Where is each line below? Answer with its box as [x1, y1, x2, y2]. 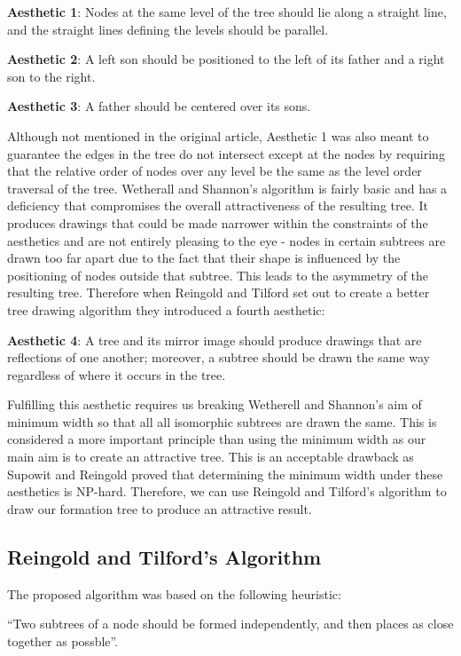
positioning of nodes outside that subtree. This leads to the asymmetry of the [7, 265, 429, 284]
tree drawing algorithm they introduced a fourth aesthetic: [7, 300, 325, 319]
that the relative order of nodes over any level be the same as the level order [7, 162, 422, 180]
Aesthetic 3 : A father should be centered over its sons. [7, 97, 311, 115]
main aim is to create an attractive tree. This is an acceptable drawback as [7, 447, 414, 466]
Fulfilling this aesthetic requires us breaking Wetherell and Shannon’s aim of [7, 395, 422, 414]
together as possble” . [7, 631, 119, 650]
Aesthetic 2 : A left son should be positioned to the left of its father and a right [7, 50, 445, 68]
